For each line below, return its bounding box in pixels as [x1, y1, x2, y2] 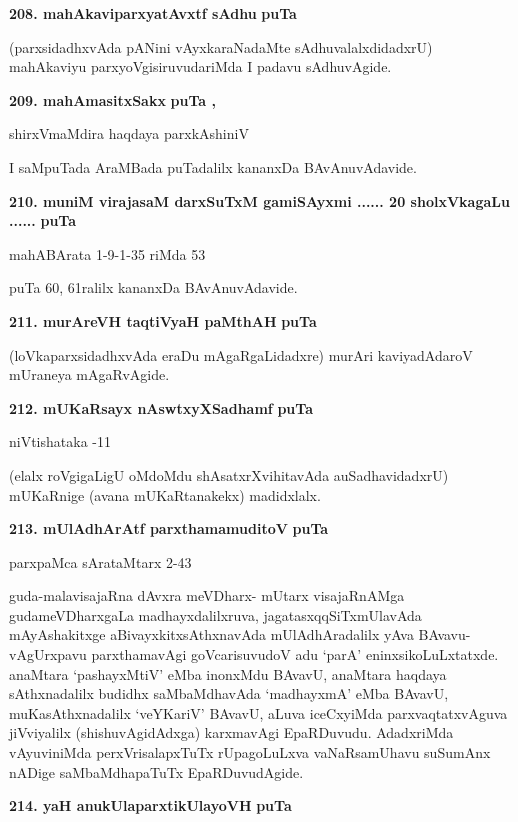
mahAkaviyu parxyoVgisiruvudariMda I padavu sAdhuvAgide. [9, 56, 392, 77]
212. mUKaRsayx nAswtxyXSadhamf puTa [9, 397, 313, 418]
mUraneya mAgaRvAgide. [9, 364, 170, 385]
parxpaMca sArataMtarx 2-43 [9, 551, 192, 572]
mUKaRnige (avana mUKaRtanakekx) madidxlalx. [9, 484, 321, 505]
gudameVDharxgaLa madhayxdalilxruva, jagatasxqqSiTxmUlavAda [9, 604, 422, 625]
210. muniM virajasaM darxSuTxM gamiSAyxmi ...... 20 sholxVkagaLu [9, 190, 510, 211]
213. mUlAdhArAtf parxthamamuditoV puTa [9, 518, 329, 539]
